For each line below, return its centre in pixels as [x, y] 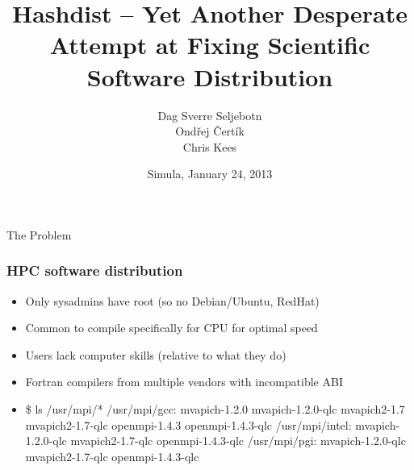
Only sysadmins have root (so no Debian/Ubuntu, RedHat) [172, 300]
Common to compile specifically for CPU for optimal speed [171, 328]
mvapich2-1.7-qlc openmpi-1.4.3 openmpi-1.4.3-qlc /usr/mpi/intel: [188, 424]
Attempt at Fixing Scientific [210, 45]
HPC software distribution [95, 270]
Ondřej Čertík [210, 131]
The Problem [39, 234]
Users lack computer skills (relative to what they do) [156, 354]
